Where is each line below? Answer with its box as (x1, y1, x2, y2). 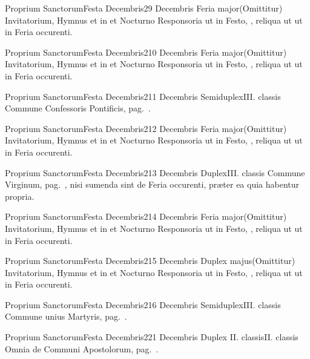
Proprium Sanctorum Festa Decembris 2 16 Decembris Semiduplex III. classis (5, 298, 281, 311)
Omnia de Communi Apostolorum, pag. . (5, 342, 159, 355)
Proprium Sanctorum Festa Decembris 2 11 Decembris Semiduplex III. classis (5, 90, 281, 102)
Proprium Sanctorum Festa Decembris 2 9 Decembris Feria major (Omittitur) (5, 2, 283, 14)
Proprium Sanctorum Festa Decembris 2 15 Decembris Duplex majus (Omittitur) (5, 254, 295, 267)
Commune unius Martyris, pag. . (5, 310, 127, 323)
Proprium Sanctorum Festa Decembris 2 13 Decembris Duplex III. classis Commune (5, 166, 305, 179)
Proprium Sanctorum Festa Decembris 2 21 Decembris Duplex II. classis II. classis (5, 331, 298, 343)
